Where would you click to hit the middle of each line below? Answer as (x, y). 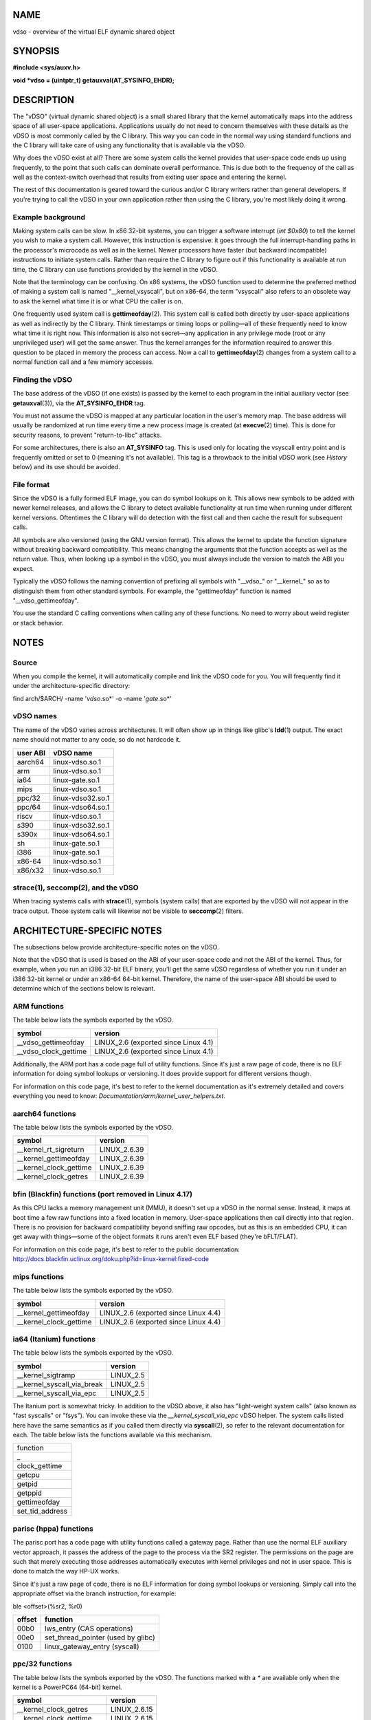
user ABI (31, 753)
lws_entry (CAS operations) (89, 1628)
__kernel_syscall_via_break (60, 1384)
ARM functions (38, 1006)
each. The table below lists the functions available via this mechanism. (112, 1435)
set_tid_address (42, 1512)
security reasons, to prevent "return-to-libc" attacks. (87, 435)
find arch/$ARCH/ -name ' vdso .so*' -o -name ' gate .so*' (92, 698)
